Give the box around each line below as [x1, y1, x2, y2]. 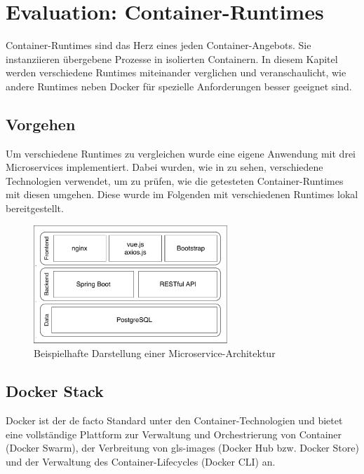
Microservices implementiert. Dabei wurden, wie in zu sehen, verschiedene [6, 160, 323, 174]
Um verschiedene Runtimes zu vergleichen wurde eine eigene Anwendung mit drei [6, 146, 356, 160]
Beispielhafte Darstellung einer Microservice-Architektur [34, 346, 276, 361]
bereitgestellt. [6, 201, 64, 216]
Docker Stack [6, 380, 104, 402]
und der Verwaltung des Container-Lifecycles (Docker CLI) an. [6, 454, 276, 469]
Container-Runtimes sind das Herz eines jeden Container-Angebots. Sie [6, 38, 311, 53]
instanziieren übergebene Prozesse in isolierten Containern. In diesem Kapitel [6, 51, 338, 66]
